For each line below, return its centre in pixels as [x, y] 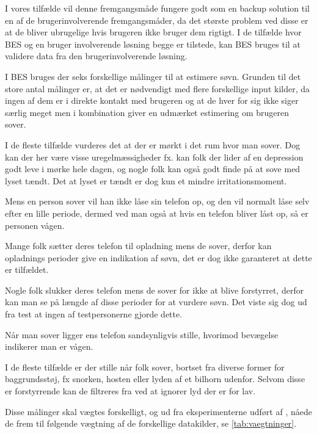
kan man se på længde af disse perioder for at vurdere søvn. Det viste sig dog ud [156, 302]
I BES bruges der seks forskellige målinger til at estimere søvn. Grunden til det [153, 76]
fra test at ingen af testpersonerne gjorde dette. [94, 314]
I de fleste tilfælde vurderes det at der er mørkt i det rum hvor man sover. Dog [153, 144]
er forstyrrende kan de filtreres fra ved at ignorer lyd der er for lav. [130, 391]
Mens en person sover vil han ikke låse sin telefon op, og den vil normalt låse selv [157, 201]
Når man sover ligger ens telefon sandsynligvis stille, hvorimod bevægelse [142, 334]
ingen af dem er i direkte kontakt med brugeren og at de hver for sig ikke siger [152, 100]
